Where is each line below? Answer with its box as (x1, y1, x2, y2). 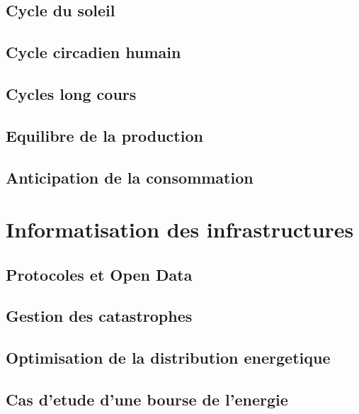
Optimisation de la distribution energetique (6, 347, 331, 369)
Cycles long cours (6, 82, 137, 104)
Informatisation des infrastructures (6, 215, 354, 244)
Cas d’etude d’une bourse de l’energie (6, 388, 288, 410)
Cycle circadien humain (6, 41, 181, 63)
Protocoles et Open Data (6, 263, 193, 285)
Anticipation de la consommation (6, 166, 253, 188)
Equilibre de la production (6, 124, 203, 146)
